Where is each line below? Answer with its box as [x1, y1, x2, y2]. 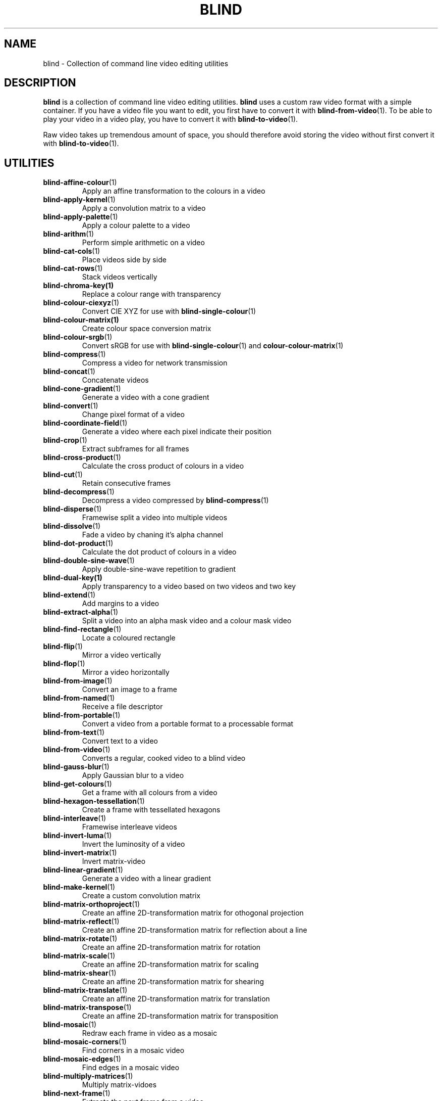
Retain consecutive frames [82, 479, 171, 488]
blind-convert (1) [43, 401, 98, 410]
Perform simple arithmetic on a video [82, 238, 205, 247]
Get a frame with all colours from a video [82, 788, 217, 797]
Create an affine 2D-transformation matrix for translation [82, 994, 270, 1003]
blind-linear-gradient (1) [43, 865, 123, 875]
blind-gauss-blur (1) [43, 762, 109, 771]
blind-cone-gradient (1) [43, 384, 121, 393]
